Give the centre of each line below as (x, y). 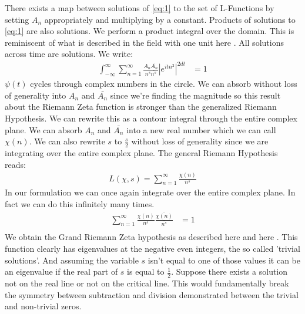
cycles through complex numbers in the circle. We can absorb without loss (164, 84)
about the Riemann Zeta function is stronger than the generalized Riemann (141, 107)
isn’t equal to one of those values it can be (224, 260)
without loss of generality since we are (200, 141)
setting (17, 19)
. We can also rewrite (67, 141)
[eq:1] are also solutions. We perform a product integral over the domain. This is (150, 31)
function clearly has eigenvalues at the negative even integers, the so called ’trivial (152, 248)
